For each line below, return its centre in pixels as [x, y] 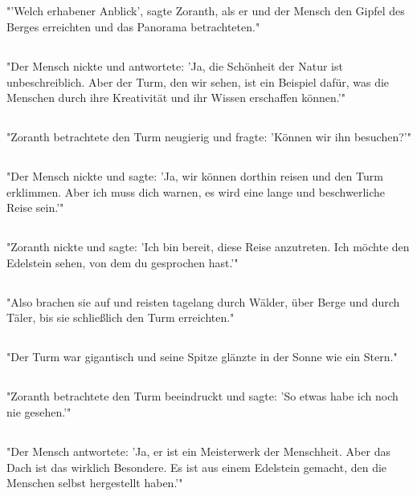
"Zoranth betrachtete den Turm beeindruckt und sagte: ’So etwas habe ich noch [202, 396]
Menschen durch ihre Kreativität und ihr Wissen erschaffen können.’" [176, 98]
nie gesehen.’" [39, 412]
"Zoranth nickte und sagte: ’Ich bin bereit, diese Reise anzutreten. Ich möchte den [208, 247]
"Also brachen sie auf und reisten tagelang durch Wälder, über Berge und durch [203, 301]
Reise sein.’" [35, 207]
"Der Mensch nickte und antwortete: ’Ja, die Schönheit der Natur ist [175, 65]
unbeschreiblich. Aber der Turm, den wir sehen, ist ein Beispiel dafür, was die [198, 81]
